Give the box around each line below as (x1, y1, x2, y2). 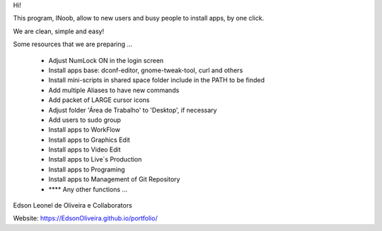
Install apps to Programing (48, 165, 125, 174)
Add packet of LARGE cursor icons (48, 96, 150, 104)
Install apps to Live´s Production (48, 155, 142, 164)
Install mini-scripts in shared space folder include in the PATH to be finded (48, 76, 265, 84)
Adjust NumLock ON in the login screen (48, 56, 164, 64)
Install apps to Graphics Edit (48, 135, 130, 144)
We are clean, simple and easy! (13, 27, 105, 35)
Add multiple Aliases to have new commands (48, 86, 180, 94)
